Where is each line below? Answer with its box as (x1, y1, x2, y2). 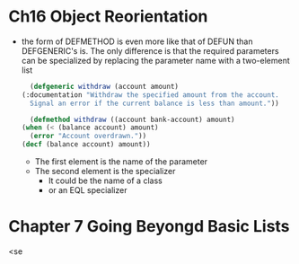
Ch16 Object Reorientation (8, 6, 208, 27)
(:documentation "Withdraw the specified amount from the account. (21, 90, 279, 100)
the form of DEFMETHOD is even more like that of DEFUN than (21, 36, 253, 47)
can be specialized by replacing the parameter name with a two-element (21, 55, 290, 66)
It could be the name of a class (48, 175, 163, 186)
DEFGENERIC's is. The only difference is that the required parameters (21, 45, 279, 56)
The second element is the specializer (34, 166, 176, 177)
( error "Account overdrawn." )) (30, 132, 147, 141)
